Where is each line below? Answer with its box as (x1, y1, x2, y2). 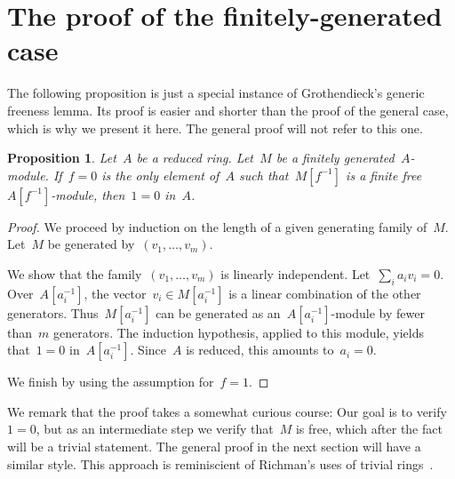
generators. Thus (7, 303, 99, 322)
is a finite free (346, 165, 422, 184)
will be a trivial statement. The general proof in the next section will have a (7, 437, 421, 456)
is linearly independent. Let (220, 264, 371, 283)
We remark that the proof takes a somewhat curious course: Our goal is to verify (7, 402, 447, 420)
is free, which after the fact (295, 419, 443, 438)
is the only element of (101, 165, 220, 184)
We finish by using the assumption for (7, 372, 214, 391)
